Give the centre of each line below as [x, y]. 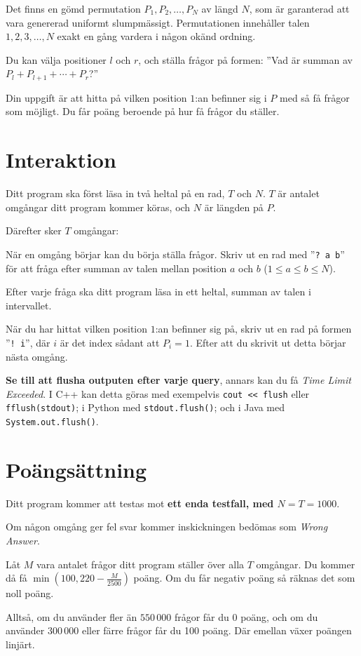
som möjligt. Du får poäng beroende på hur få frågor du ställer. [143, 111]
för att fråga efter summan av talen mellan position [116, 268]
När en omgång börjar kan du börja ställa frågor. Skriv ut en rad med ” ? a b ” [175, 254]
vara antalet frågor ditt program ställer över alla [141, 564]
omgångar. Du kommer [306, 564]
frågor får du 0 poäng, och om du [246, 616]
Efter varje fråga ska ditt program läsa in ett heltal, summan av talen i [158, 292]
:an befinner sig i [231, 97]
